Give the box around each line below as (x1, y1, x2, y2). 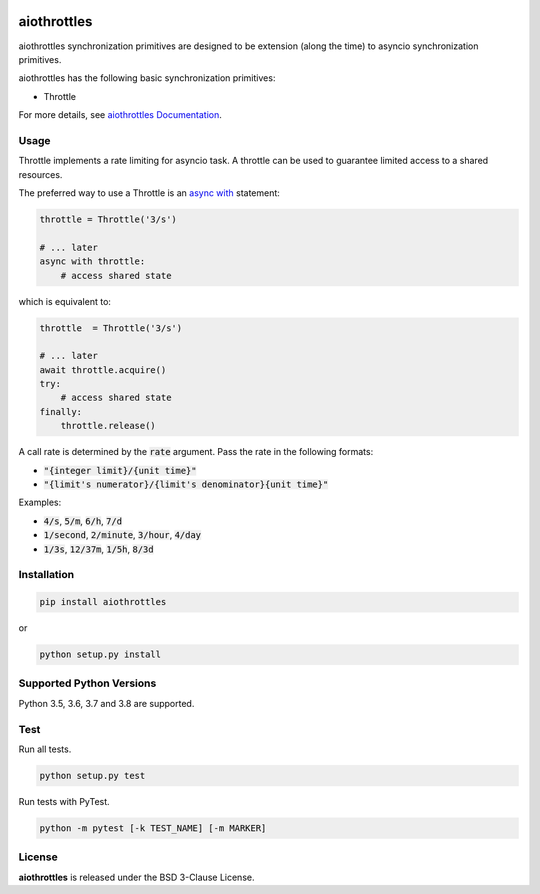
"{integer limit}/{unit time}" (43, 465, 197, 476)
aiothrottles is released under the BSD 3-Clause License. (18, 871, 255, 883)
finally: (39, 406, 83, 417)
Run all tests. (18, 743, 72, 755)
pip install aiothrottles (39, 596, 167, 608)
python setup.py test (39, 770, 146, 781)
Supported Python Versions (18, 676, 157, 690)
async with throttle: (39, 256, 146, 267)
